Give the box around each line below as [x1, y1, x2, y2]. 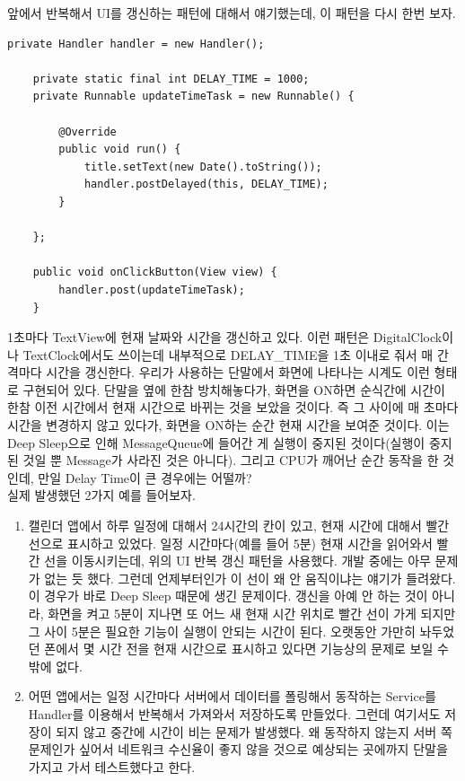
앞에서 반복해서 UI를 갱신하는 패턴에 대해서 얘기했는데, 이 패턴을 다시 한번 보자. [7, 4, 456, 22]
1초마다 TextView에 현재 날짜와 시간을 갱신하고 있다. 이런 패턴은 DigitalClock [7, 328, 443, 347]
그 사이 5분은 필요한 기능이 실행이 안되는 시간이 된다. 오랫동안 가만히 [28, 621, 416, 640]
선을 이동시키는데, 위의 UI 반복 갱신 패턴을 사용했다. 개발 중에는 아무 [44, 551, 431, 570]
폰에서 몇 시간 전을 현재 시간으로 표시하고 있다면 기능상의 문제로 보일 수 [44, 639, 449, 658]
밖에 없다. [28, 656, 83, 675]
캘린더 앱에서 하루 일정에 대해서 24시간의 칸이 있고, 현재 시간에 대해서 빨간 [28, 516, 450, 535]
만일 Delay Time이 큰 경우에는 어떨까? [38, 468, 252, 487]
